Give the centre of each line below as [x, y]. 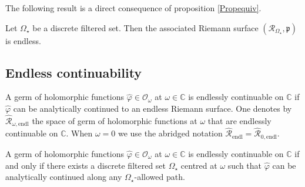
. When [79, 133]
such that [245, 165]
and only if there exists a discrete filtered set [86, 165]
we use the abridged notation [170, 133]
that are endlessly [239, 120]
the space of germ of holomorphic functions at [115, 120]
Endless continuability [74, 72]
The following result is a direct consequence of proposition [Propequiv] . [133, 8]
